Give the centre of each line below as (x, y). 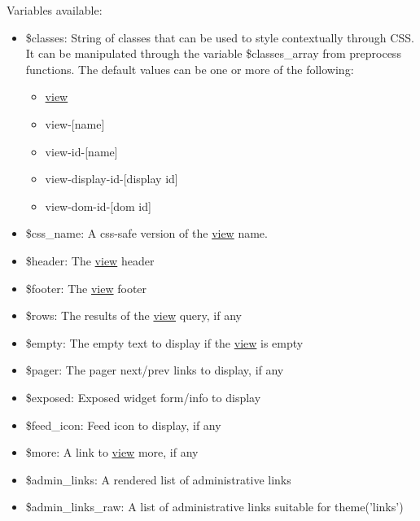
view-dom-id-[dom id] (98, 206)
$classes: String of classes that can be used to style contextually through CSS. (220, 37)
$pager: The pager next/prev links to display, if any (155, 370)
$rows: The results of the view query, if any (133, 315)
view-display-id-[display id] (112, 179)
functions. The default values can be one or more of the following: (190, 69)
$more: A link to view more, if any (112, 452)
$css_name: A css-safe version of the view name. (147, 233)
